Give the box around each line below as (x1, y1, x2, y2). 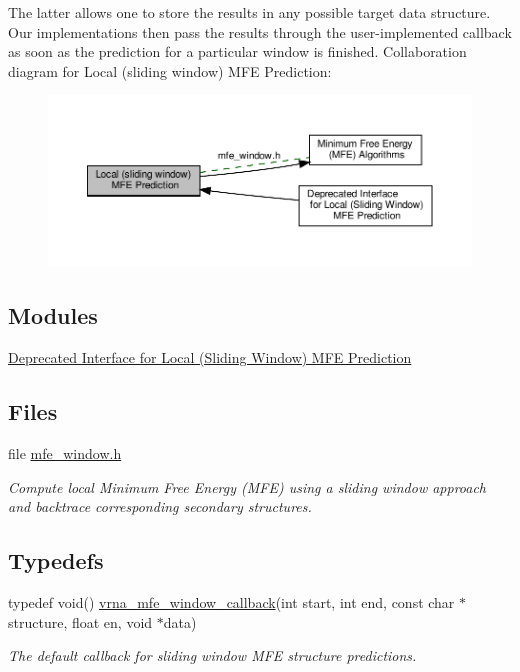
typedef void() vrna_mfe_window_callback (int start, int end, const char (8, 591, 455, 612)
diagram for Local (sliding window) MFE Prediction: (8, 60, 332, 81)
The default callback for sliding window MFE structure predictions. (8, 645, 417, 666)
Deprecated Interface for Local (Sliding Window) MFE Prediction (8, 347, 412, 368)
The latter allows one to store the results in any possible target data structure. (8, 2, 491, 22)
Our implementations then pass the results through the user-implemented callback (8, 21, 512, 42)
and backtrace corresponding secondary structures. (8, 496, 312, 517)
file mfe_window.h (8, 442, 122, 463)
